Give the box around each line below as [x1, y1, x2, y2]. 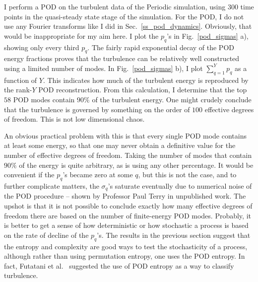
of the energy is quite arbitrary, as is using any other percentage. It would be [19, 159, 254, 170]
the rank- [4, 84, 32, 95]
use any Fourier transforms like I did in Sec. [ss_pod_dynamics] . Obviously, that [4, 21, 252, 31]
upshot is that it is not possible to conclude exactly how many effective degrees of [4, 200, 253, 211]
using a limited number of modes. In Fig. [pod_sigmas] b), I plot [4, 63, 203, 73]
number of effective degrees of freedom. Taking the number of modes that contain [4, 149, 252, 160]
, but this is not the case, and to [138, 169, 237, 180]
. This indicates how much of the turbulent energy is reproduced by [43, 74, 249, 85]
